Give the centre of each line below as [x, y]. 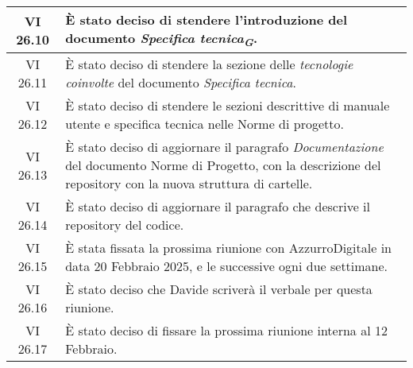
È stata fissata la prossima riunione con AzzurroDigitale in [229, 248]
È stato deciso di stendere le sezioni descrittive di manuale [228, 106]
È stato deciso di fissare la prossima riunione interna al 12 [226, 331]
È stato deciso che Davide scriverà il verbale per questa [219, 289]
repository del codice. [125, 225]
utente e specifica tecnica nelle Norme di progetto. [205, 124]
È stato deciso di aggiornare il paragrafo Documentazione [224, 147]
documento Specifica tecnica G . [161, 39]
